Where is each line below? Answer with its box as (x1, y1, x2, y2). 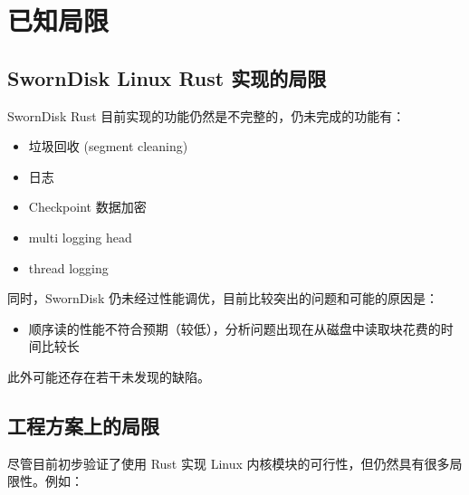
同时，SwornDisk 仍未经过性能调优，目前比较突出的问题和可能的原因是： (7, 289, 438, 308)
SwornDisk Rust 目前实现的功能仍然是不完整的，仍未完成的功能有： (7, 106, 406, 125)
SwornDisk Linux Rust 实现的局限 (7, 63, 327, 91)
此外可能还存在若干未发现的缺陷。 (7, 366, 210, 386)
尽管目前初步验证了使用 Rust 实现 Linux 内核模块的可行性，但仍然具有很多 (7, 453, 450, 472)
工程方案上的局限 (7, 411, 159, 439)
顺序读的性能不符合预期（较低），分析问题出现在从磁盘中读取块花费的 (28, 319, 441, 338)
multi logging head (28, 227, 132, 246)
